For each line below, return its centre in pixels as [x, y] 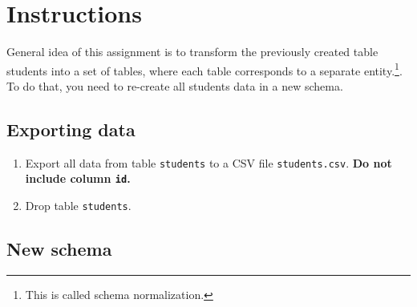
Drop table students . [78, 206]
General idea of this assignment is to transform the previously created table [192, 52]
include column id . [78, 178]
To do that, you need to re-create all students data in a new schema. [175, 85]
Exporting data [71, 129]
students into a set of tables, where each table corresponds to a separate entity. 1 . [204, 69]
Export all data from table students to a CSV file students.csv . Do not [208, 162]
